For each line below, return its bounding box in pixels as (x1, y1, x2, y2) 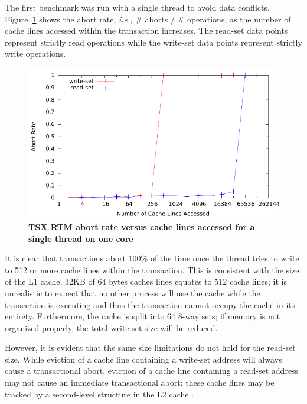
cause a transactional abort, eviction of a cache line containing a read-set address (5, 364, 299, 377)
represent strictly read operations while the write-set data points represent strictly (5, 35, 302, 48)
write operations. (5, 47, 66, 60)
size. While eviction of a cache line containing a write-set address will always (5, 353, 282, 365)
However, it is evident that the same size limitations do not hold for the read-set (5, 341, 296, 354)
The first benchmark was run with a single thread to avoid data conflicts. (5, 1, 270, 13)
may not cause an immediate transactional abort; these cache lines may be (5, 376, 275, 389)
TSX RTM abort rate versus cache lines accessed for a (28, 220, 255, 232)
